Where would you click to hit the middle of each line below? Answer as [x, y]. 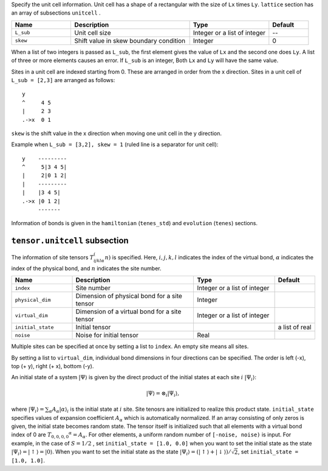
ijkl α [99, 261]
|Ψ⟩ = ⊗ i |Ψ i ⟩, [162, 394]
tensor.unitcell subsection [70, 241]
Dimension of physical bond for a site [129, 296]
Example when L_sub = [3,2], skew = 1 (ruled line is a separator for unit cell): [115, 145]
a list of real [295, 327]
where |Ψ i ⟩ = [28, 410]
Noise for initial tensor [107, 335]
